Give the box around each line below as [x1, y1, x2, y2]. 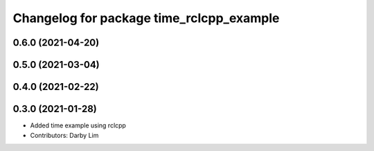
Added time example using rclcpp [30, 121, 126, 130]
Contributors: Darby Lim [30, 131, 99, 139]
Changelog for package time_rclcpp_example [12, 10, 280, 26]
